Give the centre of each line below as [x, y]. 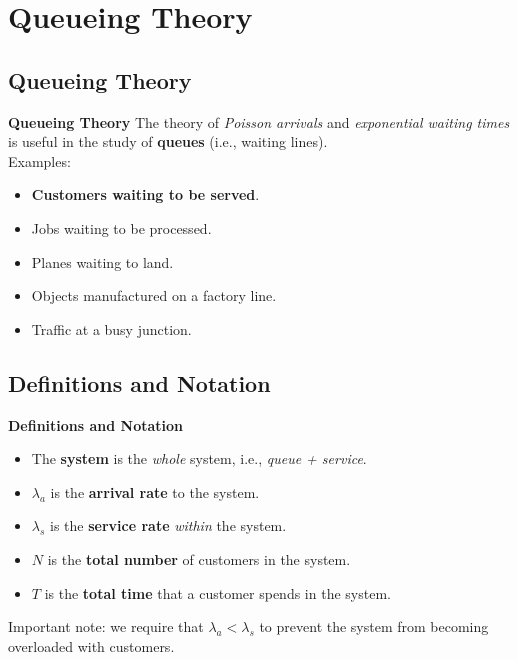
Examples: [39, 160]
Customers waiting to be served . [145, 194]
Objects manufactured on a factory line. [154, 295]
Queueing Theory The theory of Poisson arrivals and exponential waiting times [259, 121]
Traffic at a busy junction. [111, 328]
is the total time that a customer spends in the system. [217, 592]
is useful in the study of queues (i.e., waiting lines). [168, 141]
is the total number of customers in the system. [199, 558]
